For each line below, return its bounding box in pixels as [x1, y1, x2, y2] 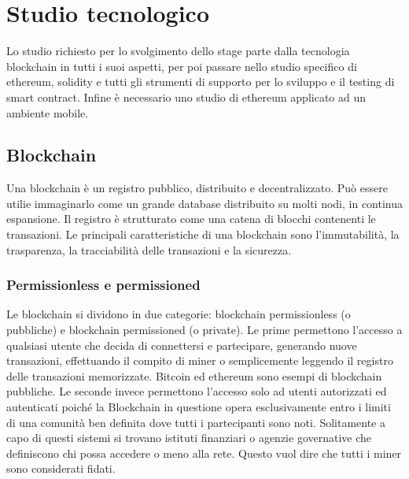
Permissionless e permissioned [6, 275, 201, 295]
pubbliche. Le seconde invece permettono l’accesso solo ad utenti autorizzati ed [6, 383, 387, 399]
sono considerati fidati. [6, 460, 116, 477]
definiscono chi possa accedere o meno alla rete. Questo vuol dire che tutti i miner [6, 444, 402, 461]
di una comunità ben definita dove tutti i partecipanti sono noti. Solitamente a [6, 414, 385, 430]
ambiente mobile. [6, 104, 89, 121]
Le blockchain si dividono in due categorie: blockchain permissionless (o [6, 306, 351, 322]
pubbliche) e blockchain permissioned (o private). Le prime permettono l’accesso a [6, 321, 403, 338]
